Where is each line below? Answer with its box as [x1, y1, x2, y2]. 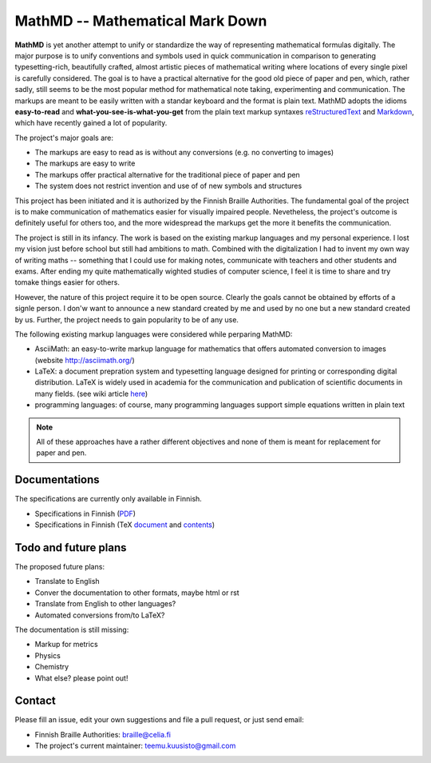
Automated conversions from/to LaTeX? [34, 610, 165, 620]
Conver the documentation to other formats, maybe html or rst [34, 588, 239, 597]
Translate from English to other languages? [34, 599, 176, 609]
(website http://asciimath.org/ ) [34, 355, 135, 365]
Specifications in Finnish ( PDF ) [34, 509, 136, 518]
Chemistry [34, 662, 69, 672]
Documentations [14, 473, 100, 487]
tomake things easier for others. [14, 278, 120, 287]
